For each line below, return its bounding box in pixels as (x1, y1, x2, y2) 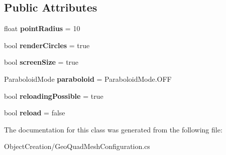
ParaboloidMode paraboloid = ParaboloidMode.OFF (4, 73, 172, 84)
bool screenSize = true (4, 57, 79, 67)
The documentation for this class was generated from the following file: (4, 124, 222, 134)
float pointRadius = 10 (4, 23, 80, 34)
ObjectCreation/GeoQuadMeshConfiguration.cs (4, 141, 150, 151)
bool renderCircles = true (4, 40, 90, 50)
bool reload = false (4, 107, 65, 118)
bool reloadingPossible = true (4, 90, 103, 101)
